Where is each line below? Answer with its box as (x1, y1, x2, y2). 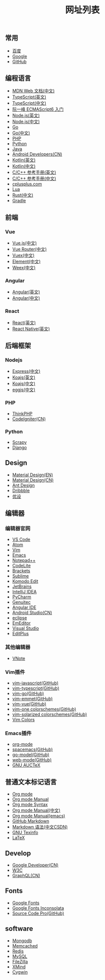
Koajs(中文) (12, 381, 36, 387)
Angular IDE (12, 605, 37, 611)
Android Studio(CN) (12, 610, 52, 615)
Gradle (12, 198, 26, 204)
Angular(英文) (12, 289, 40, 295)
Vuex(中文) (12, 252, 35, 258)
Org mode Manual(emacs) (12, 813, 65, 819)
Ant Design (12, 482, 35, 488)
